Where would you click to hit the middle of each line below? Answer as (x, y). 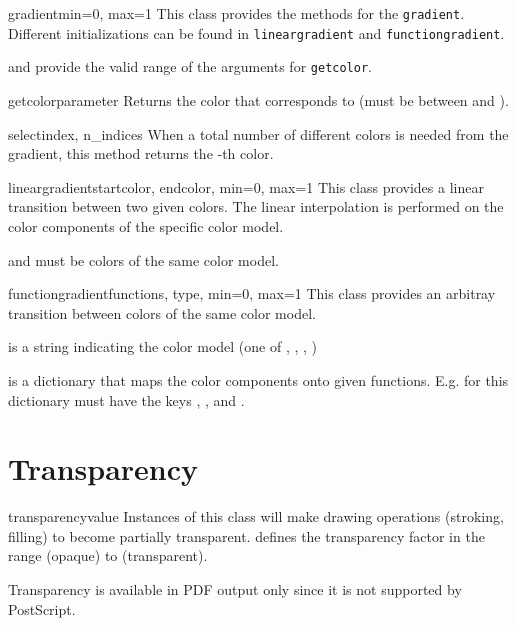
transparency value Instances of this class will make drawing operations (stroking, (256, 516)
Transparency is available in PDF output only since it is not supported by (235, 589)
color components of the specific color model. (146, 225)
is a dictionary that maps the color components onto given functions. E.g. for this (258, 379)
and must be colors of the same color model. (143, 259)
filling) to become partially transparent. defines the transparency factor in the (246, 535)
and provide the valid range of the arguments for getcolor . (190, 66)
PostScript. (42, 608)
